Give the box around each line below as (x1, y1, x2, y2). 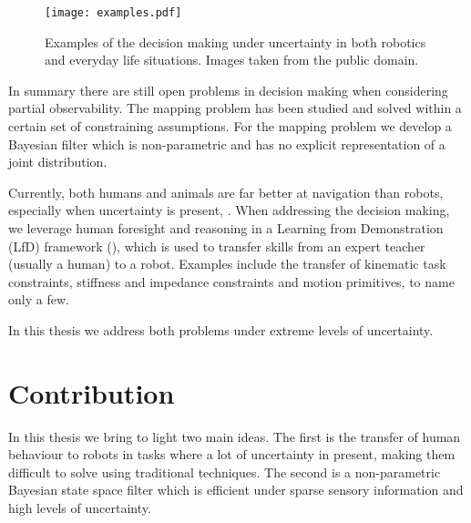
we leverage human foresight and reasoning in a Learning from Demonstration (8, 219, 444, 237)
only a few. (8, 290, 69, 309)
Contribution (8, 374, 175, 411)
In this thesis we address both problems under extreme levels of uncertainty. (8, 320, 434, 339)
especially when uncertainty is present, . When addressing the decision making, (8, 200, 450, 220)
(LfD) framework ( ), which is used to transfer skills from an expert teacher (8, 236, 425, 255)
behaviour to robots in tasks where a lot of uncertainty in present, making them (8, 445, 456, 464)
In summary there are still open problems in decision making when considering (8, 80, 448, 99)
